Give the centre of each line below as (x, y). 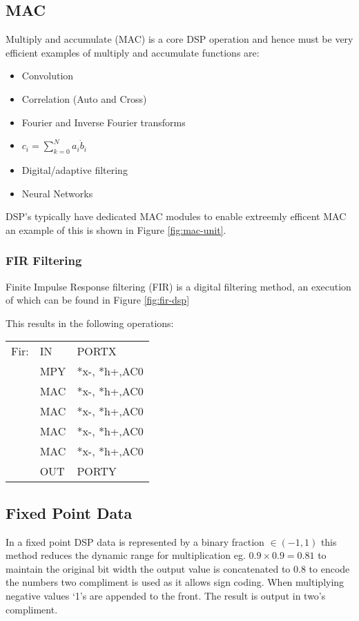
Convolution (48, 76)
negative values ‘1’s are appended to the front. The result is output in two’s (166, 595)
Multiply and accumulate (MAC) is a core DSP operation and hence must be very (179, 39)
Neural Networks (57, 193)
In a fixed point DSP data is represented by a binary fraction (135, 541)
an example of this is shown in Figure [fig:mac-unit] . (116, 229)
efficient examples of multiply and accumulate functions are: (133, 52)
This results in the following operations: (90, 323)
